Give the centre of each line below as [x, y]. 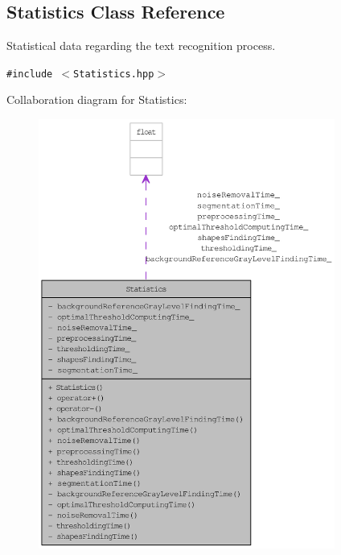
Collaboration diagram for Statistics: [97, 99]
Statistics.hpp [114, 74]
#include [30, 74]
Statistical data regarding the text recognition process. [141, 46]
